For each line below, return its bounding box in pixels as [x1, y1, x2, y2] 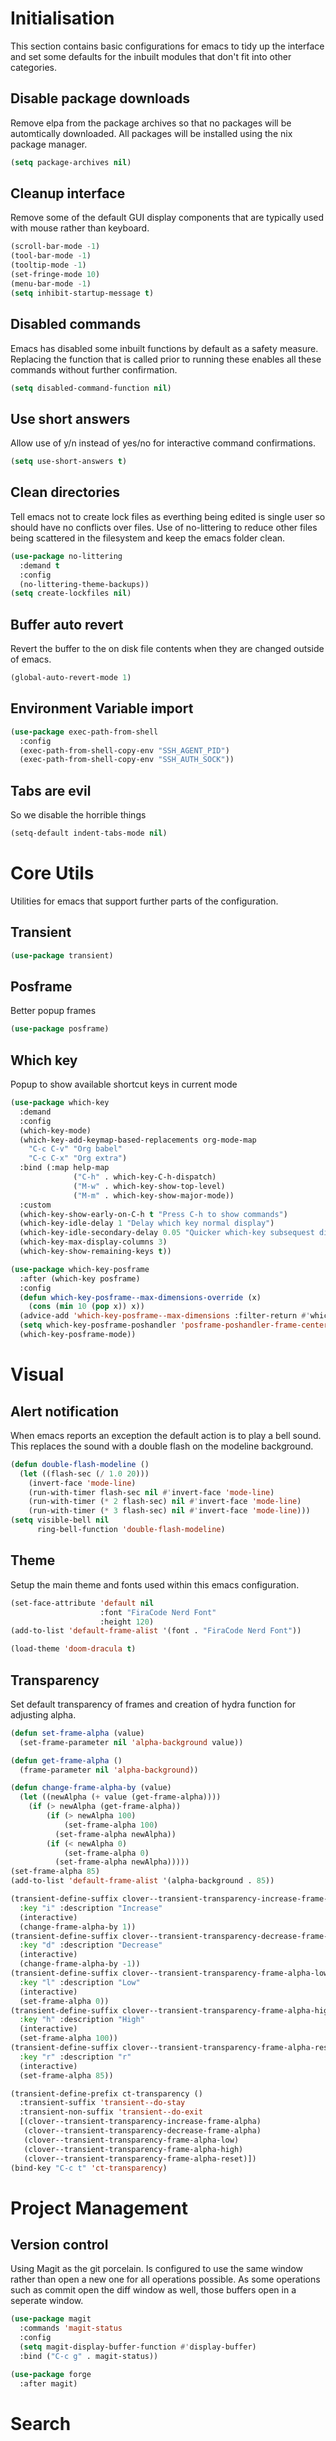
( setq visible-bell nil [10, 1515, 110, 1526]
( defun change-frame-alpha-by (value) [10, 1783, 172, 1793]
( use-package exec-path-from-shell [10, 727, 159, 737]
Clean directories [10, 484, 120, 501]
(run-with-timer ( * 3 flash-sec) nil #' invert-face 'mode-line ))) [28, 1506, 311, 1516]
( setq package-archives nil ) [10, 157, 132, 167]
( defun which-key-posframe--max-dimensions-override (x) [19, 1292, 262, 1302]
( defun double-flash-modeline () [10, 1459, 150, 1469]
